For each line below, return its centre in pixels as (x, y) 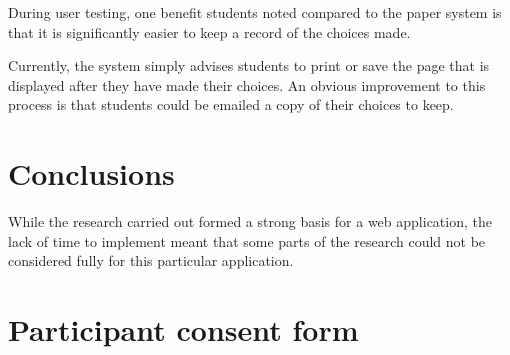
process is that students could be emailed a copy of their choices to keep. (231, 104)
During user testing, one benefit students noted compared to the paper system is (255, 12)
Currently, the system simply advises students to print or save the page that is (249, 65)
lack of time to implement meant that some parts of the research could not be (247, 240)
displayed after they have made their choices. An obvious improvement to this (247, 84)
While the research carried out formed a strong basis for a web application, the (250, 221)
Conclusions (91, 173)
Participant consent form (183, 329)
